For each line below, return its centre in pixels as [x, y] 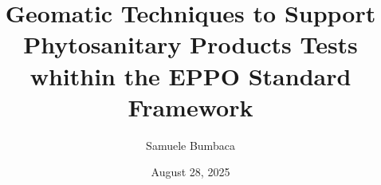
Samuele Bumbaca [190, 145]
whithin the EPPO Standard [190, 75]
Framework [190, 106]
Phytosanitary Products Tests [190, 44]
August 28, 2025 [190, 172]
